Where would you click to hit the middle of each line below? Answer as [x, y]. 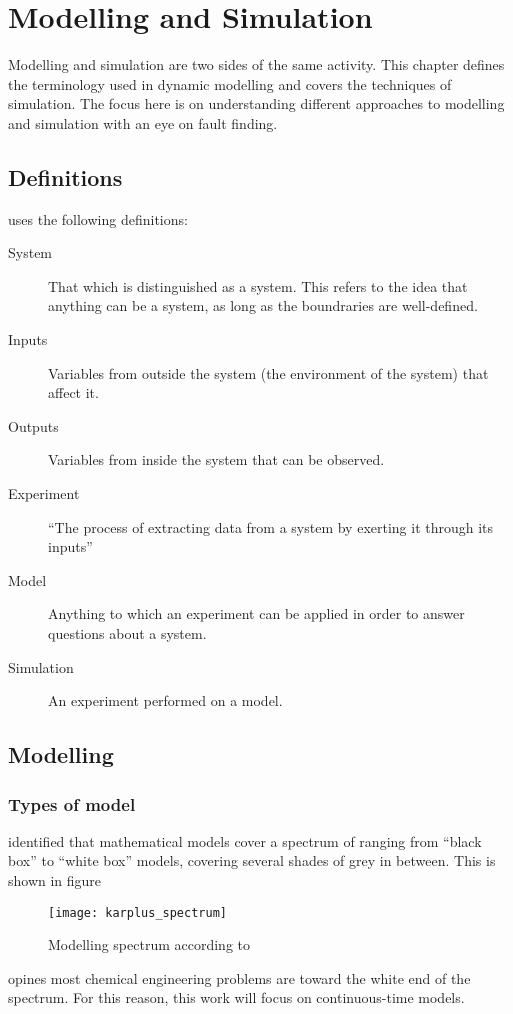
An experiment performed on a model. [165, 700]
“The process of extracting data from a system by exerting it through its [271, 526]
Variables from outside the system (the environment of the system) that [268, 372]
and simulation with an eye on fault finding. [143, 122]
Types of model [72, 803]
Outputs [33, 425]
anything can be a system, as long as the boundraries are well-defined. [263, 305]
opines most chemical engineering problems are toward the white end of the [239, 977]
